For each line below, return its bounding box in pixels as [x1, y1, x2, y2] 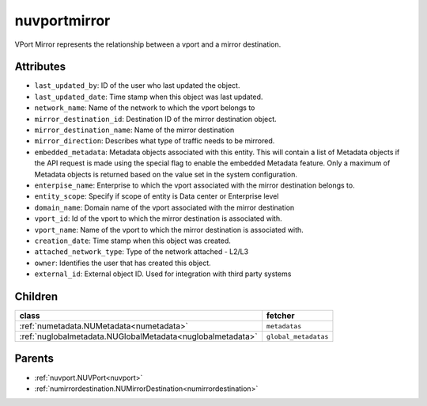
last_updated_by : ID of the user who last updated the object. [34, 81, 240, 90]
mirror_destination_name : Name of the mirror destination [34, 125, 235, 135]
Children [14, 290, 59, 303]
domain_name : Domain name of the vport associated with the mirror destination [34, 203, 295, 212]
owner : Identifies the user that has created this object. [34, 258, 211, 268]
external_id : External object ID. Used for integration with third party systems [34, 269, 292, 279]
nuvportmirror [14, 12, 111, 29]
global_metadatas [266, 332, 329, 340]
